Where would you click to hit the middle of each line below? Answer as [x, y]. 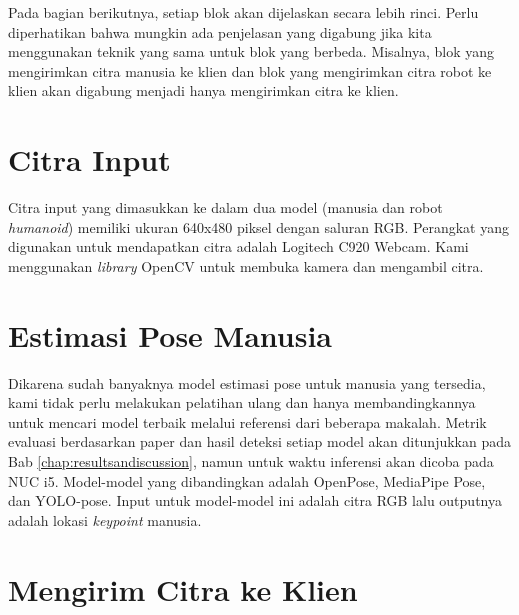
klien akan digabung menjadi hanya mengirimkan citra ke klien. [203, 90]
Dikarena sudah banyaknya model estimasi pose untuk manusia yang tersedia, [247, 382]
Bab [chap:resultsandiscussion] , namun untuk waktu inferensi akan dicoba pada [251, 460]
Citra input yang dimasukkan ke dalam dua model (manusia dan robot [225, 207]
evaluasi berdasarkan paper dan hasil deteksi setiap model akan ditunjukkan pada [260, 441]
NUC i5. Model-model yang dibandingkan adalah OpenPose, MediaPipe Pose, [247, 480]
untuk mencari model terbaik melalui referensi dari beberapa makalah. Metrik [247, 421]
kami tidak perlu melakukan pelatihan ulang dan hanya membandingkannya [242, 402]
